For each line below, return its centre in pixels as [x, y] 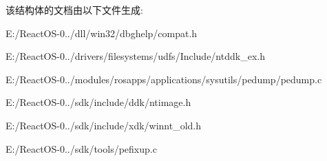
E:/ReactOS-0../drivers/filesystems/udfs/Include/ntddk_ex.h [135, 56]
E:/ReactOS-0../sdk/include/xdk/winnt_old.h [104, 125]
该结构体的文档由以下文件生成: [74, 10]
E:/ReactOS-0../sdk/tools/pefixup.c [81, 148]
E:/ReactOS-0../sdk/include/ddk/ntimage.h [98, 102]
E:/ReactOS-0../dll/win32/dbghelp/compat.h [102, 33]
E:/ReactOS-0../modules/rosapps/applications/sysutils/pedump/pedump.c [164, 79]
